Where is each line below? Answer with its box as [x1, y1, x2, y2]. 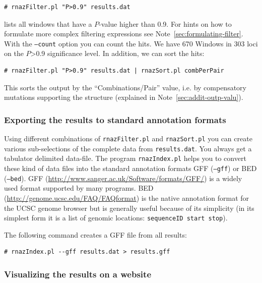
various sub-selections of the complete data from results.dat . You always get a [4, 143, 252, 153]
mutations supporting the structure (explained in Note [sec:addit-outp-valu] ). [4, 92, 243, 102]
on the [4, 48, 24, 59]
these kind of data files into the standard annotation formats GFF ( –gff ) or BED [4, 163, 257, 173]
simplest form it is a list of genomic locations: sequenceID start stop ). [4, 212, 228, 223]
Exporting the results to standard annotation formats [4, 113, 226, 126]
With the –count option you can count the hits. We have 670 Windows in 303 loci [4, 38, 258, 48]
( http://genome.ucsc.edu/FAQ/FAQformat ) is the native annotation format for [4, 192, 249, 203]
